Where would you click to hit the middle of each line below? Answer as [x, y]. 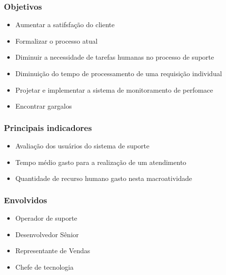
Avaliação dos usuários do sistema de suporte [82, 146]
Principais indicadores [48, 127]
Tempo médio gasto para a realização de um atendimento [101, 162]
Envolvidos [26, 200]
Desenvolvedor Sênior [47, 234]
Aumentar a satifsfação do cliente [65, 24]
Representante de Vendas [53, 251]
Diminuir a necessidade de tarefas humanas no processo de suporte [115, 57]
